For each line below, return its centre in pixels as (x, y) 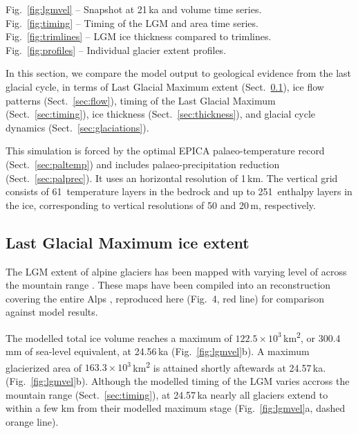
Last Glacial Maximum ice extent (128, 242)
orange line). (32, 421)
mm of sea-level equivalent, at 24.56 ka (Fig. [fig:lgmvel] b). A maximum (158, 351)
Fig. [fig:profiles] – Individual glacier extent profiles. (116, 49)
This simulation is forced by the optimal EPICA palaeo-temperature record (165, 151)
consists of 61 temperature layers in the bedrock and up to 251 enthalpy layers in (179, 191)
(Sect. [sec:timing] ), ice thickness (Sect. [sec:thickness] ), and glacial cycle (161, 114)
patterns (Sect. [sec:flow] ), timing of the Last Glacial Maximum (141, 100)
